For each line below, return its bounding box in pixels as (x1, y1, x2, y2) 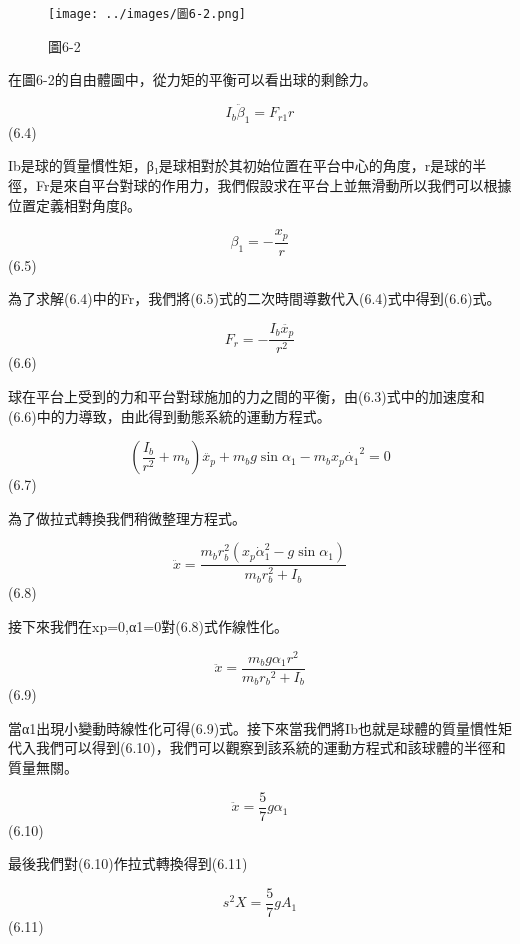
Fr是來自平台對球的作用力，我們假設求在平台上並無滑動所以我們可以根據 (35, 175, 512, 196)
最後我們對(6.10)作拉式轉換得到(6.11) (8, 853, 248, 874)
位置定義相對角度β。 (8, 194, 142, 215)
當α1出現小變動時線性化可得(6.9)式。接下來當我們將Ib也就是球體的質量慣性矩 (8, 717, 512, 738)
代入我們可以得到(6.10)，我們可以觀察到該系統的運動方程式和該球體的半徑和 (8, 737, 506, 758)
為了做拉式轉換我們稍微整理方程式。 (8, 507, 246, 528)
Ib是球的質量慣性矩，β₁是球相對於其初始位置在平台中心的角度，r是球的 (8, 155, 473, 176)
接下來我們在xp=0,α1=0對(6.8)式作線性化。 (8, 616, 288, 637)
